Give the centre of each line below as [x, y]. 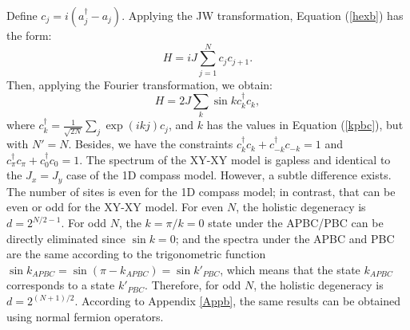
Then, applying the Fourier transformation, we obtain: [139, 84]
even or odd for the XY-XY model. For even [115, 207]
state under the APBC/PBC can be [296, 223]
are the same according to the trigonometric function [136, 254]
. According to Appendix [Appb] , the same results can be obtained [238, 301]
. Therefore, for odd [193, 285]
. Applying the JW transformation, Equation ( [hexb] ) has [263, 15]
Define [22, 15]
